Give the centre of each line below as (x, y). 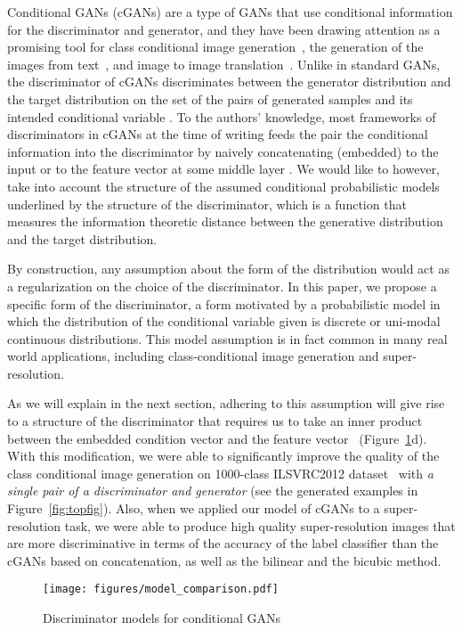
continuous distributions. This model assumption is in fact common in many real (227, 338)
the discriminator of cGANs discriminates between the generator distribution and (229, 82)
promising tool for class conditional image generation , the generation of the (215, 47)
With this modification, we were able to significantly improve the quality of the (223, 456)
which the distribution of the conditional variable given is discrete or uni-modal (224, 321)
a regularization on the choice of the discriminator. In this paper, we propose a (222, 286)
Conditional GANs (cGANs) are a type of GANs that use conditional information (230, 12)
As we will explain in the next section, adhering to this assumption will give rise (226, 403)
